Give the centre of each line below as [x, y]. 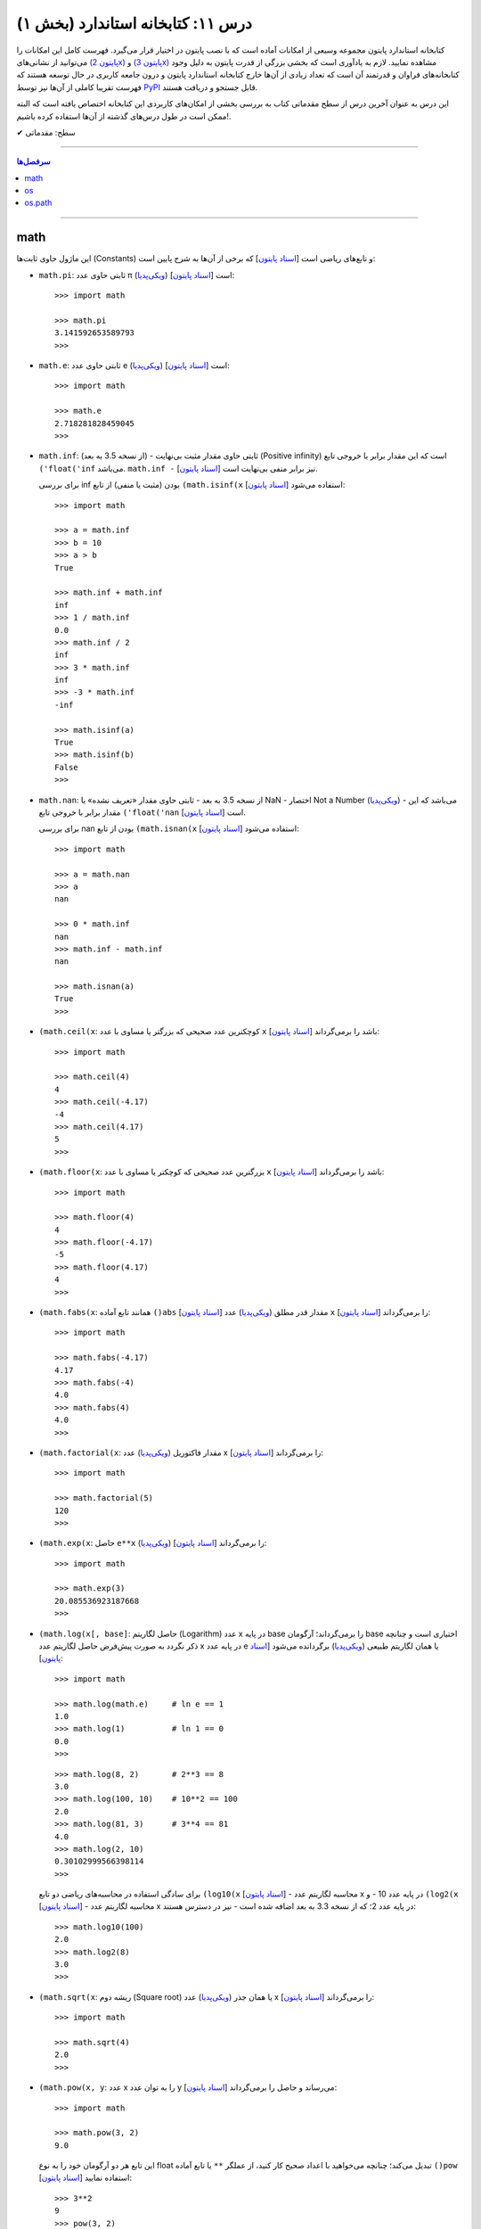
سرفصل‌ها [33, 161]
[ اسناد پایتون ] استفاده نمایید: [86, 2178]
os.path [38, 203]
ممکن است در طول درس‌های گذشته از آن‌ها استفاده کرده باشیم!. [124, 116]
